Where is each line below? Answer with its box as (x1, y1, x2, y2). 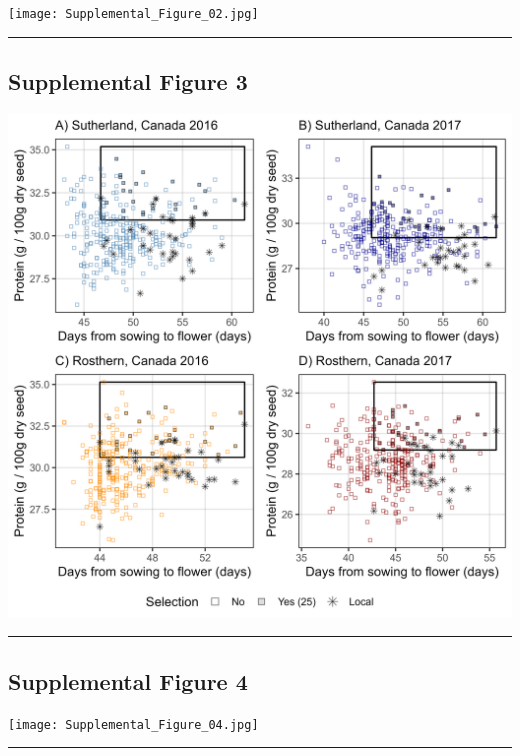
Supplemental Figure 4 (8, 665, 248, 696)
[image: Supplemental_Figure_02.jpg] (8, 7, 259, 21)
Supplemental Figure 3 (8, 66, 248, 97)
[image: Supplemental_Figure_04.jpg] (8, 717, 259, 732)
